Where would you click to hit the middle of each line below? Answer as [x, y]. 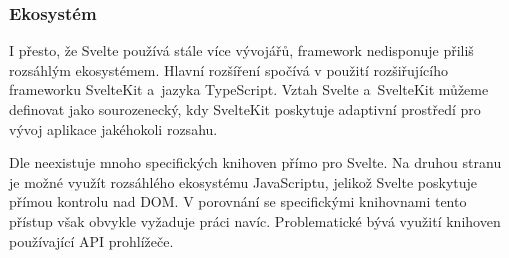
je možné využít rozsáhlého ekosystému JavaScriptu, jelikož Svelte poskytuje [243, 181]
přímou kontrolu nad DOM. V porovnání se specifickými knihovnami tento [238, 201]
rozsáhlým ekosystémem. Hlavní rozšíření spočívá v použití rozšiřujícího [228, 69]
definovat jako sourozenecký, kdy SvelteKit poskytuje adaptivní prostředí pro [245, 109]
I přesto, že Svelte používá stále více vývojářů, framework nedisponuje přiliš [241, 50]
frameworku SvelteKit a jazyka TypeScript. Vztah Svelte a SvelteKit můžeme [249, 89]
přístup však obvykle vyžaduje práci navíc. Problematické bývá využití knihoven [255, 220]
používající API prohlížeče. [91, 240]
